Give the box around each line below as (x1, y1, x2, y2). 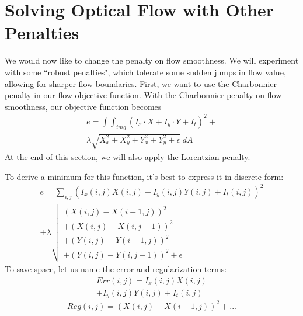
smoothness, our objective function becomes (5, 100, 162, 112)
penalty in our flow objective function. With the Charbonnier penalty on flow (5, 89, 282, 101)
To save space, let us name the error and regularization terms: (5, 263, 227, 275)
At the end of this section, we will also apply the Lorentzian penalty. (5, 151, 250, 163)
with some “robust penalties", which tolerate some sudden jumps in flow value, (5, 65, 286, 78)
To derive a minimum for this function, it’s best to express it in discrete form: (5, 170, 284, 182)
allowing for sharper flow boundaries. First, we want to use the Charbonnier (5, 77, 277, 89)
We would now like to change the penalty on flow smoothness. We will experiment (5, 54, 299, 67)
